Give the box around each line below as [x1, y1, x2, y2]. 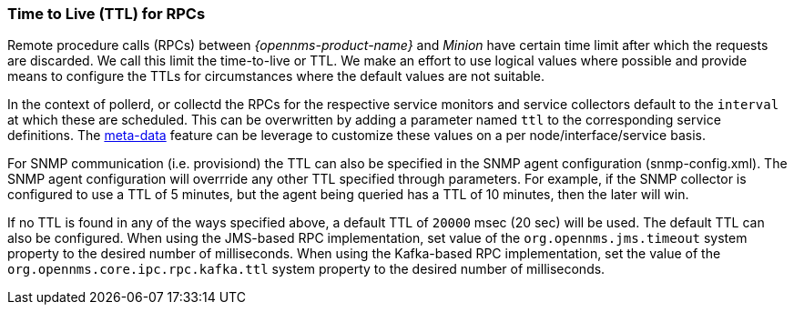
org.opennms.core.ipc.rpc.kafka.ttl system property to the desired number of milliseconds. [7, 261, 606, 277]
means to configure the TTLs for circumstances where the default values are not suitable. [7, 68, 545, 85]
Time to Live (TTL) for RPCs [7, 5, 206, 23]
